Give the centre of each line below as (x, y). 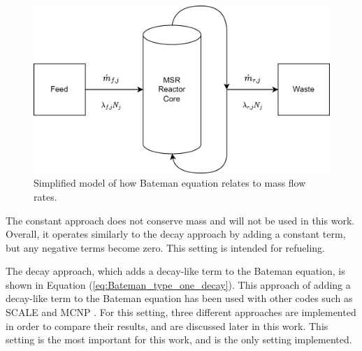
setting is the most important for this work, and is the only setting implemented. (179, 339)
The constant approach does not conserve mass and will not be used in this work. (180, 220)
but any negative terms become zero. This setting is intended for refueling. (166, 247)
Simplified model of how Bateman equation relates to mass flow (170, 183)
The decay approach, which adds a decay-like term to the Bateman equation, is (175, 271)
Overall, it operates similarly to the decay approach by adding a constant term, (176, 234)
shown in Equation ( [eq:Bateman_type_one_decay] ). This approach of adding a (178, 284)
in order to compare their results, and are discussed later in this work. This (167, 325)
